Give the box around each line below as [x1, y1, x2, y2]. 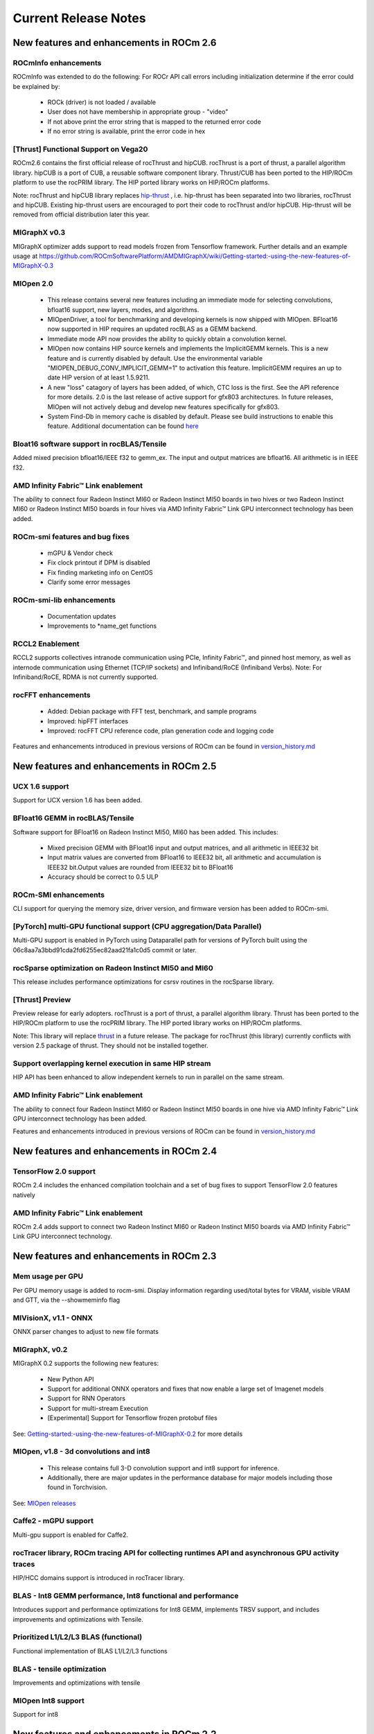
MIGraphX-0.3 [12, 261, 54, 270]
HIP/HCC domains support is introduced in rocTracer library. [12, 1574, 185, 1582]
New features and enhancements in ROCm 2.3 [12, 1251, 217, 1262]
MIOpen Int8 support [12, 1696, 84, 1706]
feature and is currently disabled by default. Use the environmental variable [47, 354, 263, 362]
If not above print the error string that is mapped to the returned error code [47, 117, 261, 126]
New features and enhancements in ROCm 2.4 [12, 1145, 217, 1158]
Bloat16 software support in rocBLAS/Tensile [12, 439, 167, 449]
